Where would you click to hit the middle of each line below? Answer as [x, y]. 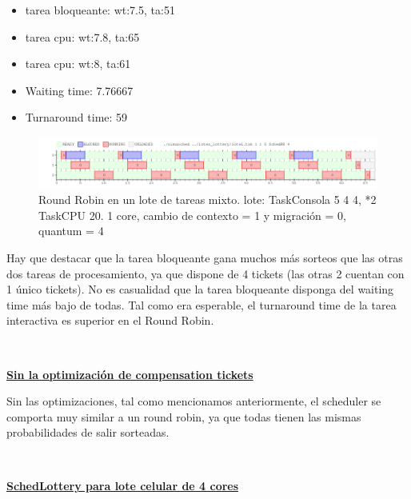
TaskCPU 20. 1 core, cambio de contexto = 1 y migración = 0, [192, 215]
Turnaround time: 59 [76, 117]
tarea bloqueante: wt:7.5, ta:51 [100, 10]
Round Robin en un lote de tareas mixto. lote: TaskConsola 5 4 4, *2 [207, 200]
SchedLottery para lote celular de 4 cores [123, 486]
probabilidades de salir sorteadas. [88, 432]
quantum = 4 [71, 231]
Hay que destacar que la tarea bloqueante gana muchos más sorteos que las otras [205, 257]
